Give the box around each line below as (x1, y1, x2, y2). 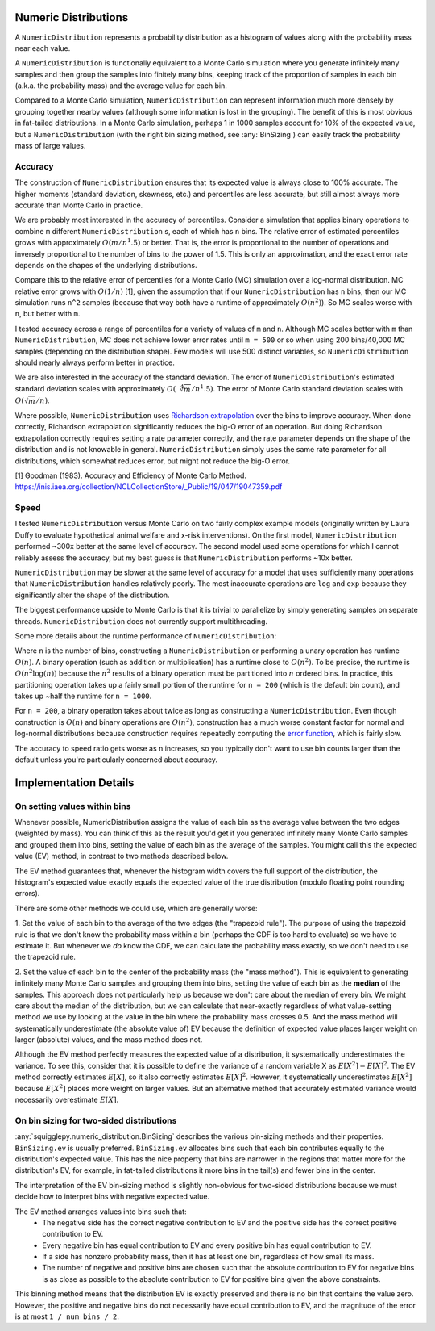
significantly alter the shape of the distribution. (14, 590, 170, 600)
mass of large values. (14, 141, 86, 151)
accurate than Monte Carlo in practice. (14, 200, 143, 210)
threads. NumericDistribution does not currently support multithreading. (14, 616, 268, 626)
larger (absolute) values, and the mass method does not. (14, 1035, 203, 1044)
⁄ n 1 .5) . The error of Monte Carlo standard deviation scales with (192, 383, 403, 393)
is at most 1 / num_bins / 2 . (14, 1312, 120, 1321)
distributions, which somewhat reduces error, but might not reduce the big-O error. (14, 456, 290, 466)
